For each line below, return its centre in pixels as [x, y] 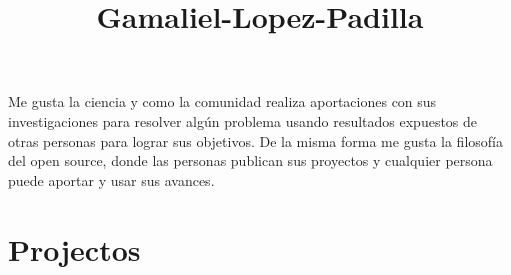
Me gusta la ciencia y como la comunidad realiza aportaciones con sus [222, 101]
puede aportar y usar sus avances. [111, 179]
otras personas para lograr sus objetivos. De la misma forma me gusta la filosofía [255, 140]
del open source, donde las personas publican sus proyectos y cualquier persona [250, 160]
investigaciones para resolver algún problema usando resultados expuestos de [243, 120]
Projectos [74, 248]
